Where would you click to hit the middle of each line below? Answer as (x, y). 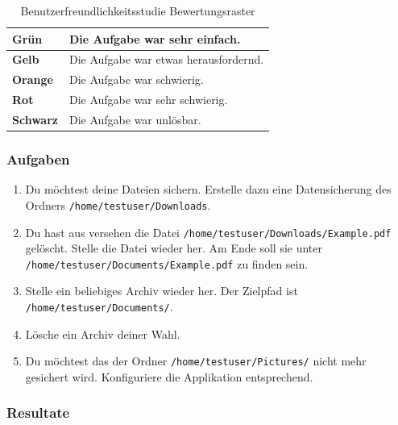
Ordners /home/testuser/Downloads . (118, 204)
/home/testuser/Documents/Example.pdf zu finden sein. (167, 263)
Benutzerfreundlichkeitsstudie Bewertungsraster (138, 10)
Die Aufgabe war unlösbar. (135, 119)
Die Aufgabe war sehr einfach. (155, 38)
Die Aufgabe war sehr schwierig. (148, 100)
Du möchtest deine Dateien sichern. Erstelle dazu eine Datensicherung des (208, 189)
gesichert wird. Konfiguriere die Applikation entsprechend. (169, 376)
